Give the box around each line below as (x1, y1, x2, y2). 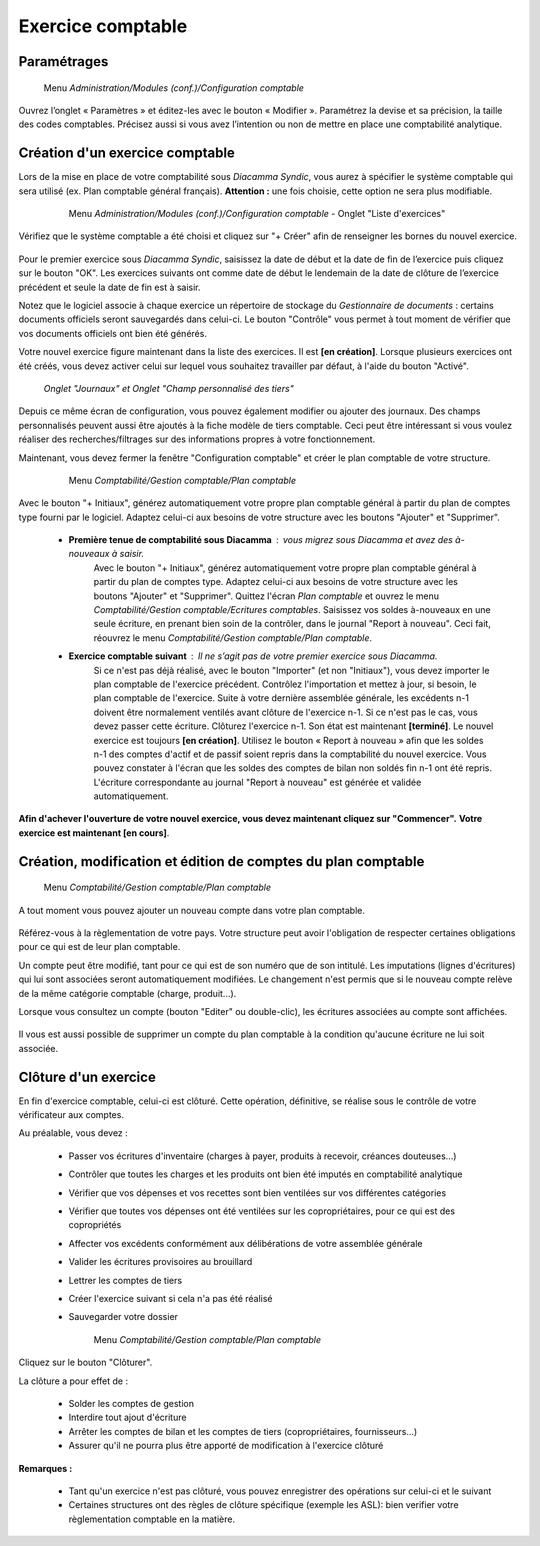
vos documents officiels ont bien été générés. (18, 327, 207, 339)
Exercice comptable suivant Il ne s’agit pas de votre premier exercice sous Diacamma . (68, 650, 438, 662)
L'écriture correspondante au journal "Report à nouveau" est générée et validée (93, 776, 422, 788)
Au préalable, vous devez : (18, 1127, 129, 1139)
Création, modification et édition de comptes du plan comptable (18, 853, 425, 870)
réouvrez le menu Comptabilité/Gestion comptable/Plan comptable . (93, 631, 373, 644)
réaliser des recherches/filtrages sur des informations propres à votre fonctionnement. (18, 433, 376, 445)
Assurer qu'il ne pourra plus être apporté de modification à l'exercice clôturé (68, 1440, 384, 1452)
